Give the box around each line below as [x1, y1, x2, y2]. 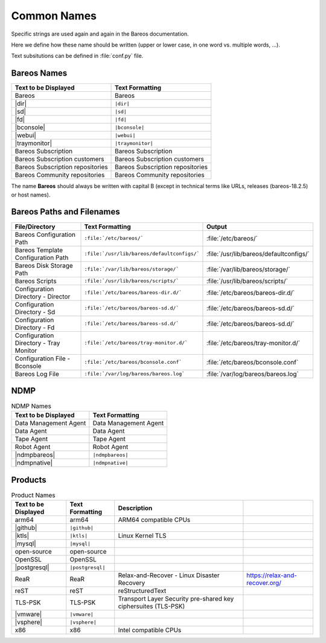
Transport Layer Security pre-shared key [118, 595, 234, 603]
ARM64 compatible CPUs [118, 515, 191, 524]
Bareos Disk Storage [14, 261, 74, 270]
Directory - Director [14, 292, 71, 300]
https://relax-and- [246, 571, 297, 580]
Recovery [118, 579, 145, 587]
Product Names [11, 491, 56, 500]
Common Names [11, 9, 97, 22]
